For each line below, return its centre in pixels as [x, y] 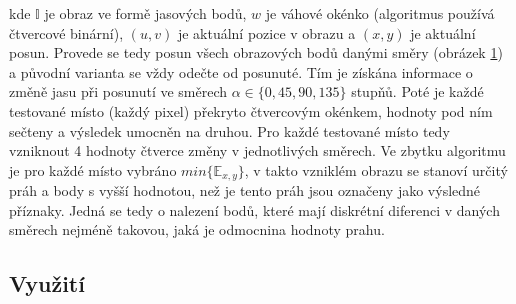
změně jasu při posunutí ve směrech [118, 91]
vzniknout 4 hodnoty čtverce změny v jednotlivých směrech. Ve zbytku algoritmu [257, 150]
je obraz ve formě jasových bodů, [145, 13]
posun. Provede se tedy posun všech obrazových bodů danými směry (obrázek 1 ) [256, 52]
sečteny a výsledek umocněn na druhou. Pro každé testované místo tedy [229, 130]
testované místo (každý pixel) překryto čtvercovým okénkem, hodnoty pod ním [251, 110]
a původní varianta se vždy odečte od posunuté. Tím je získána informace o [241, 71]
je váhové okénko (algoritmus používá [380, 13]
